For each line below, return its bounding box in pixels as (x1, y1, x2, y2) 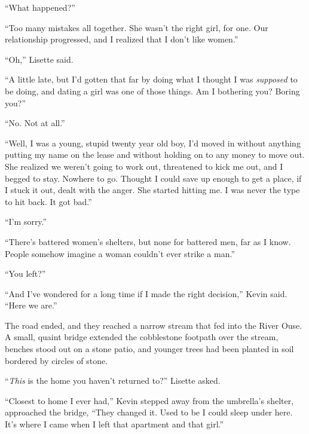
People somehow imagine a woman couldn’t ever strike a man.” (5, 247, 235, 259)
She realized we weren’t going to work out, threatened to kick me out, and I (5, 160, 283, 172)
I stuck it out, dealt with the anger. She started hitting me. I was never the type (5, 184, 300, 196)
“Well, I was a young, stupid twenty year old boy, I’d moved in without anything (5, 136, 301, 149)
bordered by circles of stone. (5, 354, 108, 366)
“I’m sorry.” (5, 215, 47, 228)
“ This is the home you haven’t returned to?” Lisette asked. (5, 374, 221, 387)
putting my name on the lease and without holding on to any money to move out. (5, 148, 305, 161)
